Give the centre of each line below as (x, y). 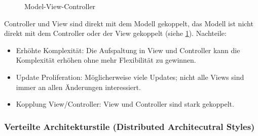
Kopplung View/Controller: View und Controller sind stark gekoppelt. (125, 104)
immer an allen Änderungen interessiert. (78, 87)
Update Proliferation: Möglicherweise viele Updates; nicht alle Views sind (130, 77)
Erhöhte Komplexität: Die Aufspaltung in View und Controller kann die (128, 50)
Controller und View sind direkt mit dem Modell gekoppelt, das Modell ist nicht (129, 23)
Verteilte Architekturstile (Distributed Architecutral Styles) (130, 126)
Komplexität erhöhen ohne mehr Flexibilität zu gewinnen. (106, 60)
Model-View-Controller (60, 6)
